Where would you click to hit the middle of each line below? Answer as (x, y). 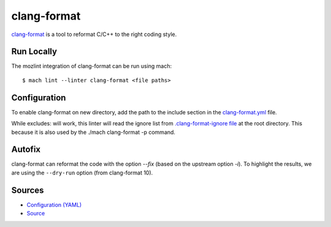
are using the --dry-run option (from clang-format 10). (82, 173)
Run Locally (34, 52)
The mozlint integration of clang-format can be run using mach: (92, 66)
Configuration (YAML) (54, 204)
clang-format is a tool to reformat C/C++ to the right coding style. (94, 34)
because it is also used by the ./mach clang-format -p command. (93, 132)
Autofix (26, 150)
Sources (28, 190)
